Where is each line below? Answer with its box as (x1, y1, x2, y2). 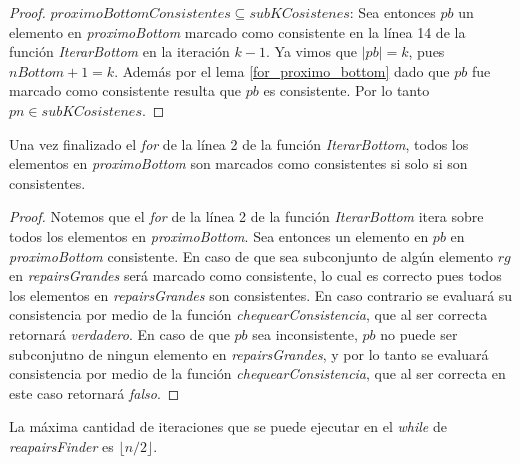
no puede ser (380, 323, 458, 344)
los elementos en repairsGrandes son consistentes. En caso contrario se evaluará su (9, 284, 513, 305)
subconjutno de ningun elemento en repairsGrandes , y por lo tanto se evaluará (9, 343, 489, 364)
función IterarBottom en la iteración (9, 41, 230, 62)
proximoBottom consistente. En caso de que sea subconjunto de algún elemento (9, 245, 494, 266)
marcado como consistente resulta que (9, 80, 242, 101)
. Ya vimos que (265, 41, 358, 62)
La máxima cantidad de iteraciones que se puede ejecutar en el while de (9, 416, 447, 437)
